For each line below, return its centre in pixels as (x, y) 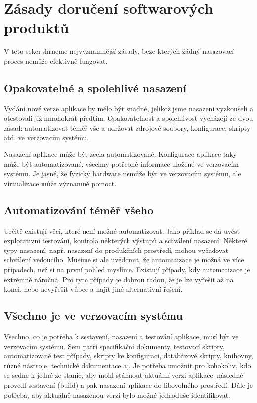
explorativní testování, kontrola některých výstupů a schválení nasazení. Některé (126, 240)
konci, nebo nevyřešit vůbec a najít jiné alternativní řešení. (93, 289)
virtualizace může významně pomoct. (60, 183)
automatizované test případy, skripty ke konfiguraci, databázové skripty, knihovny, (128, 356)
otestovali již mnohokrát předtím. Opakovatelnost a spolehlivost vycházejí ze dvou (128, 118)
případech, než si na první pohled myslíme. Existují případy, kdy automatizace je (127, 270)
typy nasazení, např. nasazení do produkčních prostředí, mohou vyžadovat (116, 250)
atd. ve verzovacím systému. (46, 137)
